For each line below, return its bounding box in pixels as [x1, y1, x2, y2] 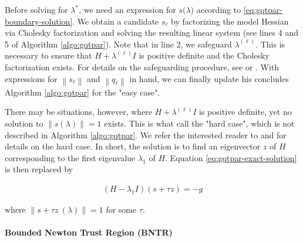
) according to [190, 4, 241, 15]
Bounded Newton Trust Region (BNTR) [5, 226, 173, 238]
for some [106, 203, 137, 216]
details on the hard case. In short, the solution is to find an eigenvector [5, 140, 261, 152]
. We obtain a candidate [72, 15, 159, 27]
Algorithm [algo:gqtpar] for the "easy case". [5, 86, 160, 98]
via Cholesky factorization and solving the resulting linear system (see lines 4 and [5, 26, 298, 39]
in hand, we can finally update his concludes [129, 72, 289, 84]
